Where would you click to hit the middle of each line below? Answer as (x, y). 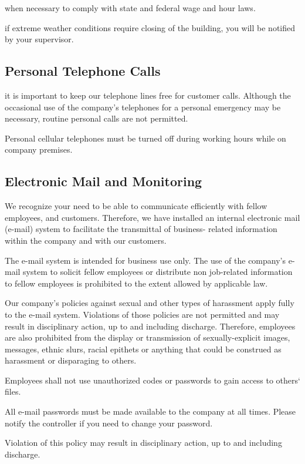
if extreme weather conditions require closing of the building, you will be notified (150, 27)
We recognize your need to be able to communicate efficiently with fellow (136, 206)
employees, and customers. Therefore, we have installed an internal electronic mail (152, 217)
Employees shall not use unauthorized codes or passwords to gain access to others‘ (152, 380)
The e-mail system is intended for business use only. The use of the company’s (145, 260)
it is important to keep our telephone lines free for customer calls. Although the (148, 95)
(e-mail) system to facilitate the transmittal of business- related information (141, 229)
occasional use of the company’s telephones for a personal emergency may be (143, 107)
